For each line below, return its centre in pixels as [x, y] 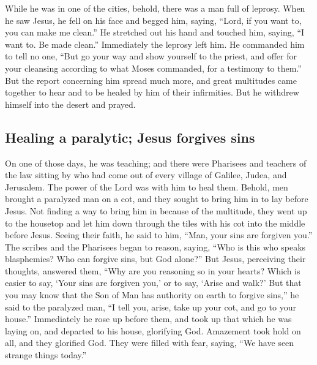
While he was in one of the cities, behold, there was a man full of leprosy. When [155, 8]
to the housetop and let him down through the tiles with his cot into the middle [155, 223]
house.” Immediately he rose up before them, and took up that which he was [148, 319]
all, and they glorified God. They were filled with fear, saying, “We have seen [150, 343]
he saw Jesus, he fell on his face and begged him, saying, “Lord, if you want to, [153, 20]
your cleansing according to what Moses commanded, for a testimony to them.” [153, 68]
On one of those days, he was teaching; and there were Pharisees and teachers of [156, 163]
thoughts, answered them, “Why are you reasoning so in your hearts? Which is [153, 270]
